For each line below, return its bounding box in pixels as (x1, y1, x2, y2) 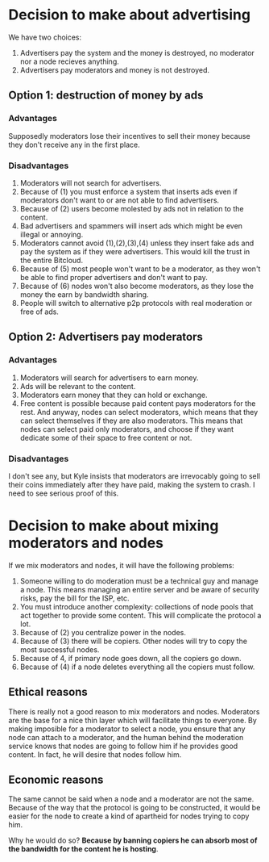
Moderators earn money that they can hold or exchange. (19, 390, 208, 400)
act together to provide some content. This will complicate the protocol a (19, 610, 262, 620)
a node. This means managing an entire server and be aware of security (19, 584, 260, 594)
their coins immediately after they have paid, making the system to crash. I (8, 479, 255, 489)
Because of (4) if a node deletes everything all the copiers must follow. (19, 662, 255, 672)
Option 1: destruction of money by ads (8, 89, 204, 103)
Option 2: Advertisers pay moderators (8, 330, 204, 344)
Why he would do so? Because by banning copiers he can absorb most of (8, 835, 258, 845)
